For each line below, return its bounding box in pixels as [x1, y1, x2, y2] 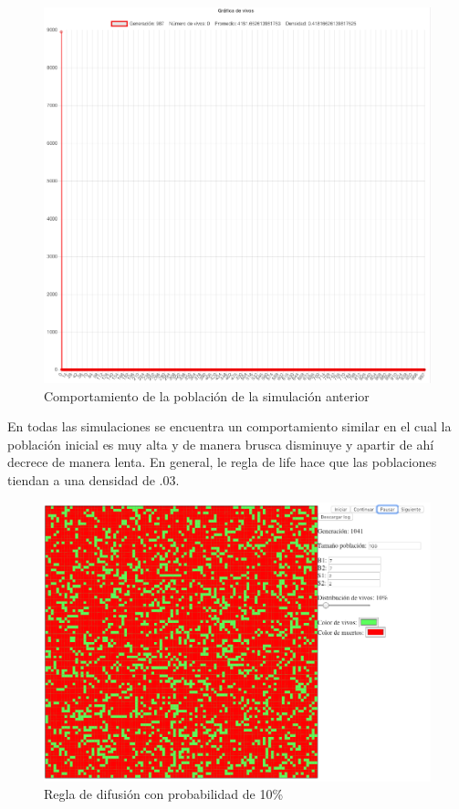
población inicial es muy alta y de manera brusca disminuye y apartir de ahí [7, 434, 434, 453]
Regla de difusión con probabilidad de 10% [44, 784, 284, 804]
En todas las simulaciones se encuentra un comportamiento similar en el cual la [7, 417, 452, 436]
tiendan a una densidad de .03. [7, 471, 180, 489]
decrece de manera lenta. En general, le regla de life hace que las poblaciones [7, 452, 437, 472]
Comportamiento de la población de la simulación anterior [44, 386, 370, 405]
